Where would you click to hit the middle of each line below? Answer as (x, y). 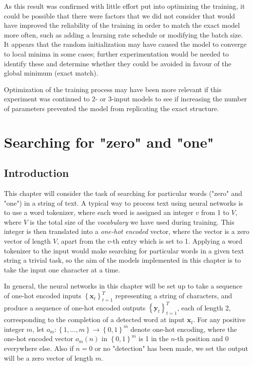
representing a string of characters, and (174, 296)
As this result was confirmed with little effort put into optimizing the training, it (125, 6)
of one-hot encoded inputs (43, 296)
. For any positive (219, 319)
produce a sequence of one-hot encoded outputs (75, 307)
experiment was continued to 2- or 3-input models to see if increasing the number (126, 99)
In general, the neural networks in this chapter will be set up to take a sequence (123, 286)
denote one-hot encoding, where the (184, 329)
